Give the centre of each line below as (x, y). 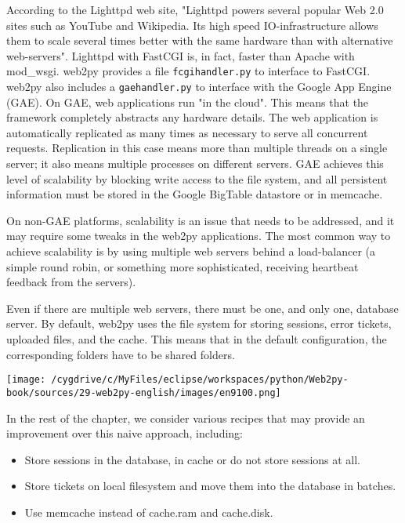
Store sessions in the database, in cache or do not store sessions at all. (193, 459)
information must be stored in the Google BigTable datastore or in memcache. (195, 194)
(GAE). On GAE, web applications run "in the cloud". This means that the (188, 102)
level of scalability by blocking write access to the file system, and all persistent (197, 178)
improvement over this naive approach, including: (125, 433)
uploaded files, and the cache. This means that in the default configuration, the (197, 339)
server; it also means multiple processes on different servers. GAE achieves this (195, 163)
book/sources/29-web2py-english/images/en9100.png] (144, 392)
